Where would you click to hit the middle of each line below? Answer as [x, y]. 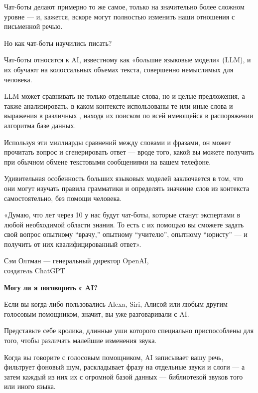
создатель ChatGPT [35, 271]
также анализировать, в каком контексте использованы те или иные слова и [119, 105]
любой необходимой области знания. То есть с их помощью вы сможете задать [124, 224]
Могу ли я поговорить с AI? [51, 287]
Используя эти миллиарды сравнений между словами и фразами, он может [118, 142]
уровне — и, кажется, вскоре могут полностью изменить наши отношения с [120, 16]
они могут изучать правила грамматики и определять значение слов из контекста [127, 188]
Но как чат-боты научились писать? [58, 43]
